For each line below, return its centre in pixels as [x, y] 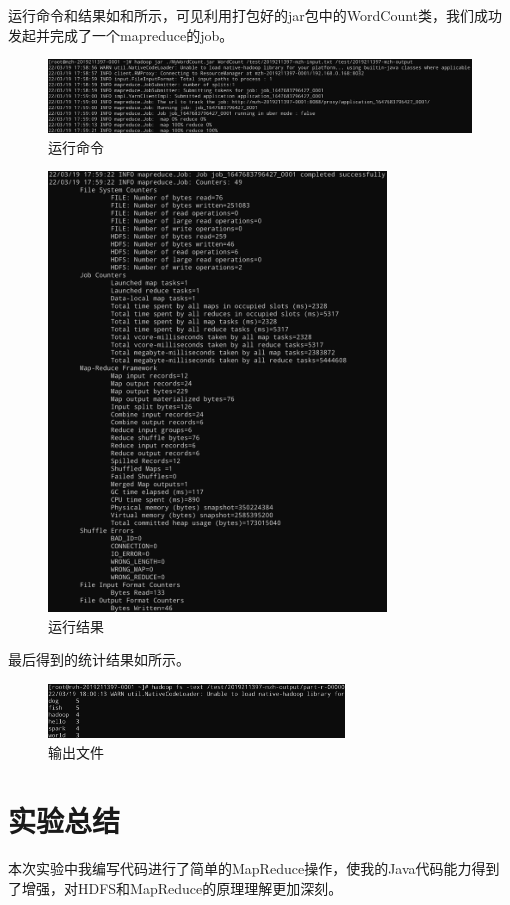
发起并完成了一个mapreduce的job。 [121, 34]
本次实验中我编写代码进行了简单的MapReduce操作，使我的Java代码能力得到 [254, 868]
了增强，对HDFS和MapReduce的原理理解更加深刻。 [175, 887]
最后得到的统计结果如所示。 [99, 659]
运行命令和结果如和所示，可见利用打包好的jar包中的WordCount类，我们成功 [255, 15]
